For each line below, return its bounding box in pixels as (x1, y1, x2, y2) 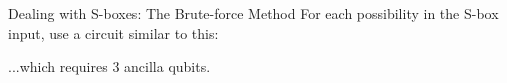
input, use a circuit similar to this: (8, 22, 219, 43)
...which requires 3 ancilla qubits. (8, 56, 211, 77)
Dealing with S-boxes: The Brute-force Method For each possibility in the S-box (8, 3, 499, 23)
